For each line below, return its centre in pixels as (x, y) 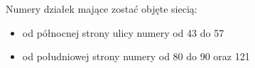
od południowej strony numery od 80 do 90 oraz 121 (136, 56)
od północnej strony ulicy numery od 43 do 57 (123, 32)
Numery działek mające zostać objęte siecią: (102, 8)
